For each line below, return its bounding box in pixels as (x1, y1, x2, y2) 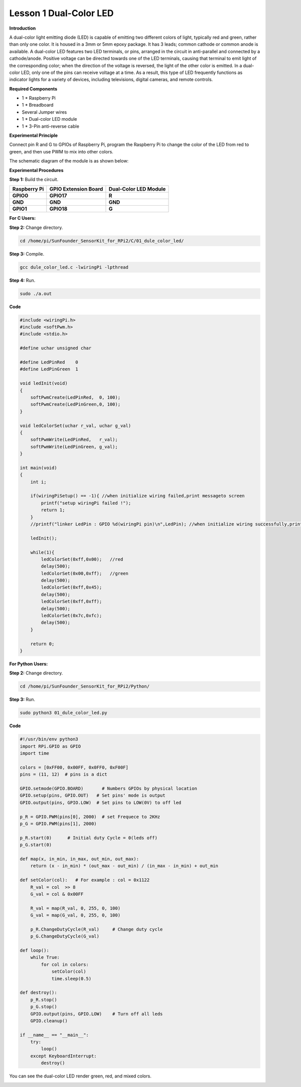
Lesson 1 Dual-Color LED (9, 8, 114, 19)
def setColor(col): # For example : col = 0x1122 (20, 877, 150, 883)
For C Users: (9, 215, 36, 221)
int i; (30, 479, 47, 485)
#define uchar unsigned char (20, 345, 92, 351)
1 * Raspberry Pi (22, 95, 56, 101)
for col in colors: (41, 961, 89, 967)
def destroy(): (20, 990, 57, 995)
